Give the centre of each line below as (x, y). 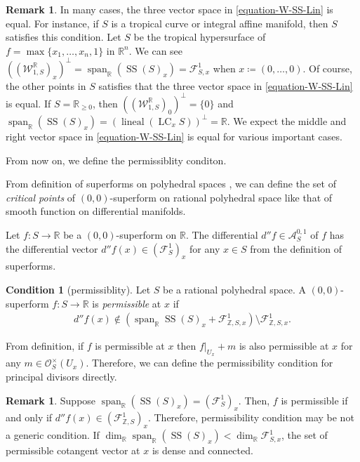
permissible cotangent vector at (73, 450)
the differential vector (52, 248)
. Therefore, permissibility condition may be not (251, 417)
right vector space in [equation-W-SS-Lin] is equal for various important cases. (174, 136)
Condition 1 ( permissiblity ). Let (78, 289)
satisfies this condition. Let (64, 37)
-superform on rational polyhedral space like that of (221, 197)
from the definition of (296, 248)
